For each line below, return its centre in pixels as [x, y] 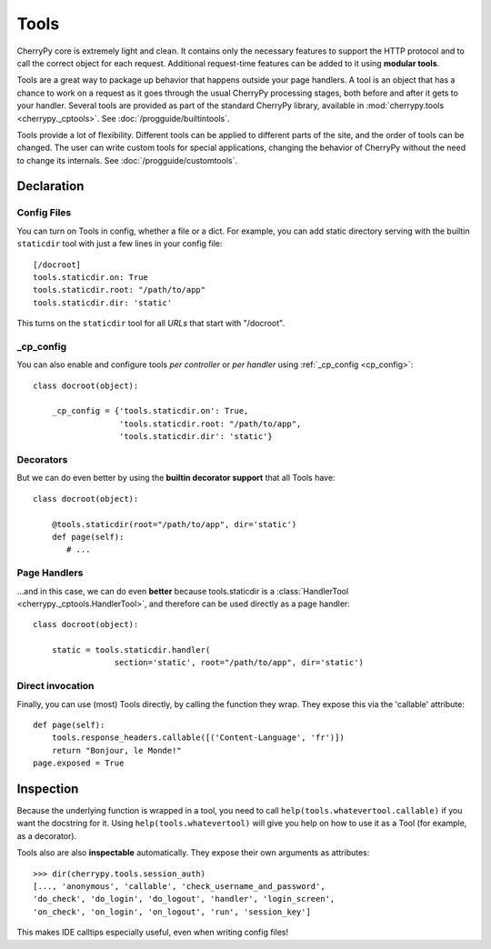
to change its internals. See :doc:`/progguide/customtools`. [127, 160]
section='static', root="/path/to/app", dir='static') [239, 663]
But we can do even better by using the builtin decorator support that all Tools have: [176, 478]
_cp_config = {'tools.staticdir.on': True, [150, 411]
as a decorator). [47, 835]
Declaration [50, 186]
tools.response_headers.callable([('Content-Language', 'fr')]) [198, 738]
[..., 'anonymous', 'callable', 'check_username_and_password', [180, 887]
